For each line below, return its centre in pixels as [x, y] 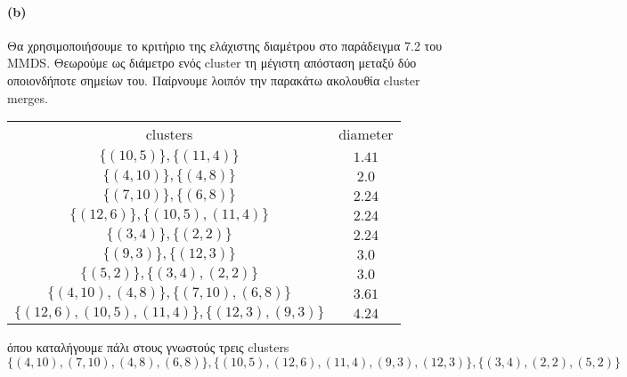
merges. [28, 97]
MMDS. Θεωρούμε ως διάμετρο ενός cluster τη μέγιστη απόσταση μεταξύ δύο [212, 63]
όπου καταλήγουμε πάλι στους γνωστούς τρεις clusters [148, 347]
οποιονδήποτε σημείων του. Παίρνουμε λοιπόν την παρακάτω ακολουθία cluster [214, 80]
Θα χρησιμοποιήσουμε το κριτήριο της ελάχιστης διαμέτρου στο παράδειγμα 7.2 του [225, 45]
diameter [366, 134]
